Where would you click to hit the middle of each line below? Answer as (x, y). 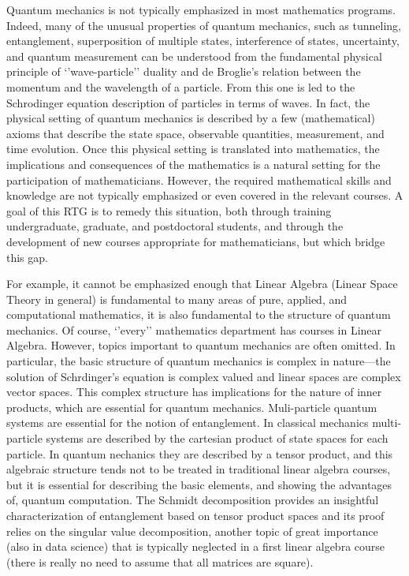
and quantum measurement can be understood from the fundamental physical (194, 56)
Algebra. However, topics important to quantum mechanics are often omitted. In (201, 345)
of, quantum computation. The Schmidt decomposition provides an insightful (193, 500)
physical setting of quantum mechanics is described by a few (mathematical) (191, 118)
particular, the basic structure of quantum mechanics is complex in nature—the (199, 361)
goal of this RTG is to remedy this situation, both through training (169, 210)
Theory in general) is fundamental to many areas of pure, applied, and (177, 299)
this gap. (27, 257)
